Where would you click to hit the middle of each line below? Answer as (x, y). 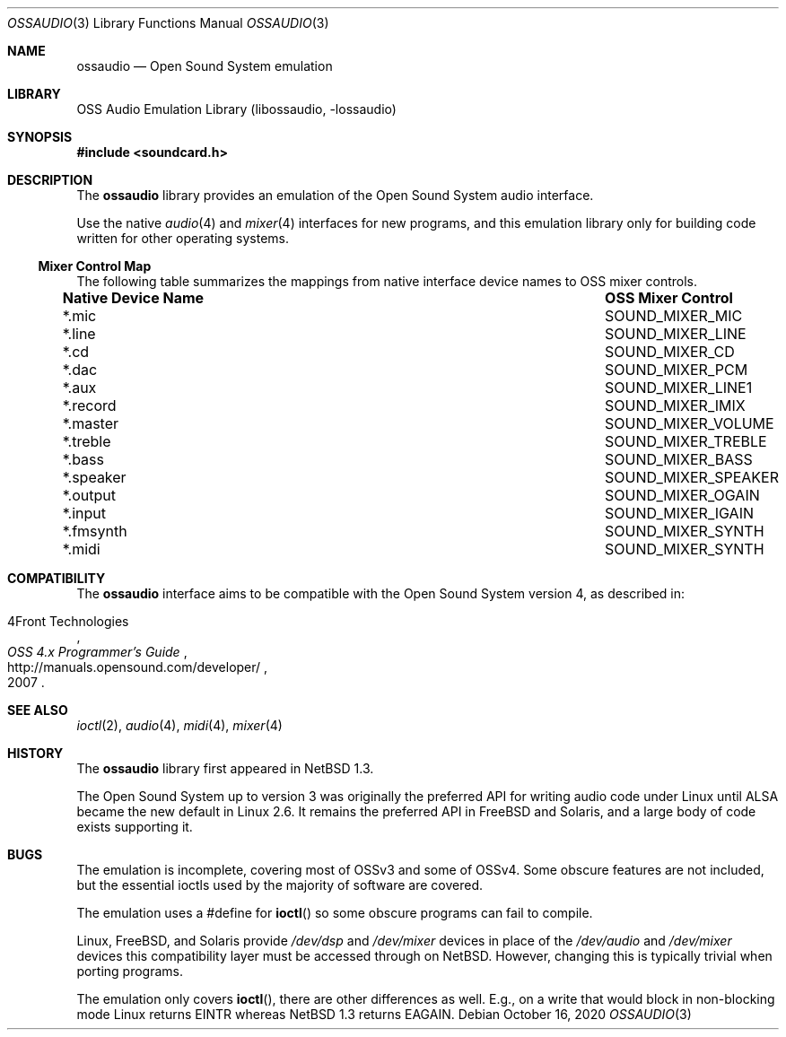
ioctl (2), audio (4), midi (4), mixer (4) (179, 725)
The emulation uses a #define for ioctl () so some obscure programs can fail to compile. (335, 913)
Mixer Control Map (95, 266)
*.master (91, 423)
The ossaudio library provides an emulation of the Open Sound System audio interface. (335, 195)
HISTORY (35, 753)
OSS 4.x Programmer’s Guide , (97, 652)
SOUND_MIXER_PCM (677, 370)
